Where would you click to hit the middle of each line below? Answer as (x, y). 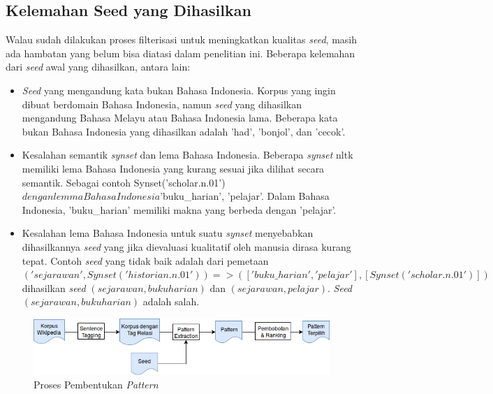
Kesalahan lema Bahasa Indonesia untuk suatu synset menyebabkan (168, 233)
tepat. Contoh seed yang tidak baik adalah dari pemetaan (145, 260)
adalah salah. (171, 301)
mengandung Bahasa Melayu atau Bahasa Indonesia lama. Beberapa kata (180, 118)
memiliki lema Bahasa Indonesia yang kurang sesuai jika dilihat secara (173, 168)
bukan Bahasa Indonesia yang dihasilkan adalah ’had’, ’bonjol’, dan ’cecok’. (184, 131)
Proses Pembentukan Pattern (96, 385)
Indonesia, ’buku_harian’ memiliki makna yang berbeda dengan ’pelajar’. (179, 209)
